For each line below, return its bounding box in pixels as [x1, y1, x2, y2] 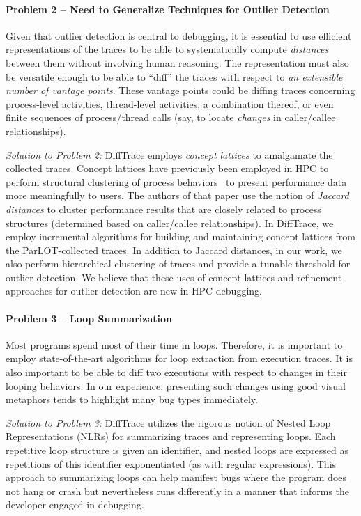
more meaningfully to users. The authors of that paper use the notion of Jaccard [6, 188, 349, 203]
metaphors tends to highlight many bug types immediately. [6, 392, 258, 407]
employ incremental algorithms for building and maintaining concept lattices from [6, 229, 356, 244]
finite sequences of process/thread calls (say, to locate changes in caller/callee [6, 110, 336, 125]
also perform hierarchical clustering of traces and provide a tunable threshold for [6, 256, 351, 271]
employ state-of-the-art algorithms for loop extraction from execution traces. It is [6, 351, 353, 366]
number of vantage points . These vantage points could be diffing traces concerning [6, 83, 355, 97]
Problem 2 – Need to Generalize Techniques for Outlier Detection [6, 1, 330, 16]
